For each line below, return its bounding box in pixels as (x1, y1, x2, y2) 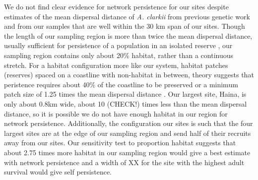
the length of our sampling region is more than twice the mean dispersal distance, (4, 30, 253, 41)
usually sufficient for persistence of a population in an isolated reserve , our (4, 40, 233, 51)
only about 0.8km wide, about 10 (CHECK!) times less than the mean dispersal (4, 98, 247, 109)
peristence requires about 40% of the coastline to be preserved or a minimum (4, 79, 238, 89)
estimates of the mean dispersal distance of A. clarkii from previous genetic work (4, 11, 250, 21)
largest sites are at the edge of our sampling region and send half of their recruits (4, 127, 251, 138)
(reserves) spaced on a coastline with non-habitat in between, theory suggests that (4, 69, 254, 80)
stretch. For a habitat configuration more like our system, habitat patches (4, 60, 228, 70)
